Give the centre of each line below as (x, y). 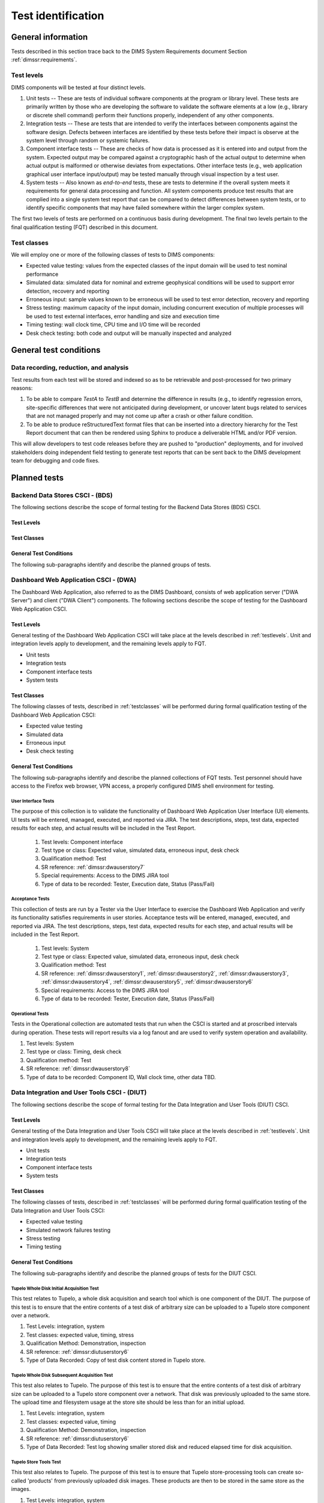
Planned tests (37, 478)
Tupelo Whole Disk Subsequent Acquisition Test (62, 1375)
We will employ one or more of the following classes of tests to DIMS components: (113, 254)
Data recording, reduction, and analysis (70, 368)
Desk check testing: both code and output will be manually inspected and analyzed (129, 333)
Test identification (58, 16)
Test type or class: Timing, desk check (74, 1051)
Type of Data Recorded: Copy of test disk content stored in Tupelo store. (116, 1360)
